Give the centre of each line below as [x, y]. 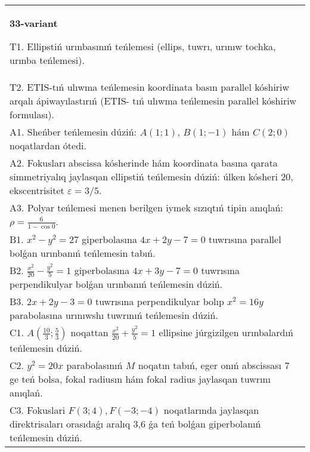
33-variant [34, 23]
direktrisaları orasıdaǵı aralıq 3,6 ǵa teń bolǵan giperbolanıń [135, 424]
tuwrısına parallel [245, 239]
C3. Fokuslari [38, 410]
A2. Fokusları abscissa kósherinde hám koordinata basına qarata [144, 163]
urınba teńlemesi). [47, 60]
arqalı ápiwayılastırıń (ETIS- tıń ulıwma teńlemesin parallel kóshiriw [153, 101]
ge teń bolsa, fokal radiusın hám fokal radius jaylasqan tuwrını [140, 379]
